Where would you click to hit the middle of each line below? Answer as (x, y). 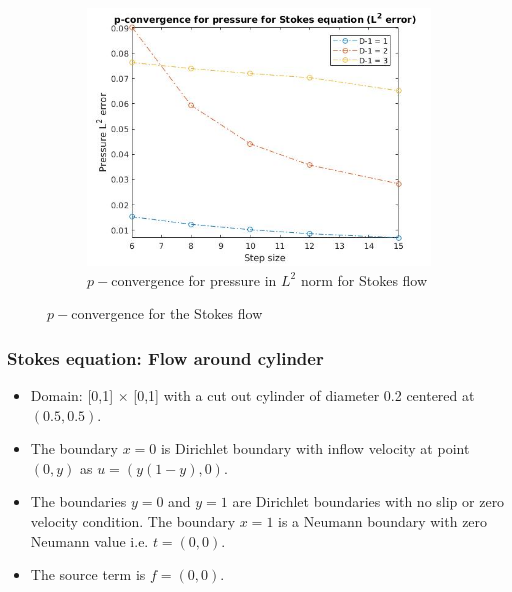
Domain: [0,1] (72, 395)
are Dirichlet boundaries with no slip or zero (368, 501)
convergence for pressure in (194, 279)
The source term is (88, 574)
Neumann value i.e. (89, 540)
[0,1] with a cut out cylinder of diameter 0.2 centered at (304, 395)
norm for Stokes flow (364, 279)
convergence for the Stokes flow (167, 313)
